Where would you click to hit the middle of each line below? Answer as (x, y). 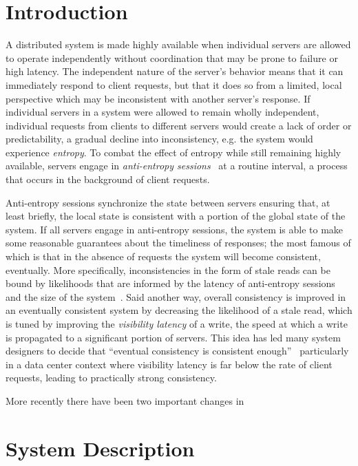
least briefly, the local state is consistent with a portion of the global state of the (176, 216)
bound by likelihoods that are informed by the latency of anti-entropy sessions (170, 283)
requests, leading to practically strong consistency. (111, 378)
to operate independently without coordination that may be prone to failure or (172, 57)
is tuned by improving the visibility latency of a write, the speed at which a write (177, 324)
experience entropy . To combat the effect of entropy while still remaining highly (173, 152)
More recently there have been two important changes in (125, 400)
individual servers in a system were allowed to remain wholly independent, (162, 112)
